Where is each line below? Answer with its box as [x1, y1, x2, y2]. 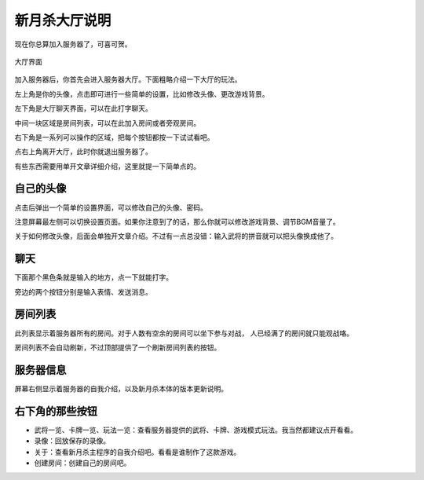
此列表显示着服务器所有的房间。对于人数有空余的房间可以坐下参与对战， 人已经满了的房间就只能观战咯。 [14, 328, 353, 338]
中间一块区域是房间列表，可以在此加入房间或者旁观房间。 [14, 118, 200, 127]
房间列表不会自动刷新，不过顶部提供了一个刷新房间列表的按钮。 [14, 343, 221, 352]
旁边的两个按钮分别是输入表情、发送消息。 [14, 287, 152, 296]
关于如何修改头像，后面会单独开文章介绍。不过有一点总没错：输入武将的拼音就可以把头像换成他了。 [14, 232, 338, 241]
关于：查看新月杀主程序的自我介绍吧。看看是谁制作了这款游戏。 [34, 447, 241, 456]
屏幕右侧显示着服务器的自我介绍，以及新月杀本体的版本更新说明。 [14, 383, 228, 393]
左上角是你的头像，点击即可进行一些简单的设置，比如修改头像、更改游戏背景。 [14, 89, 269, 98]
